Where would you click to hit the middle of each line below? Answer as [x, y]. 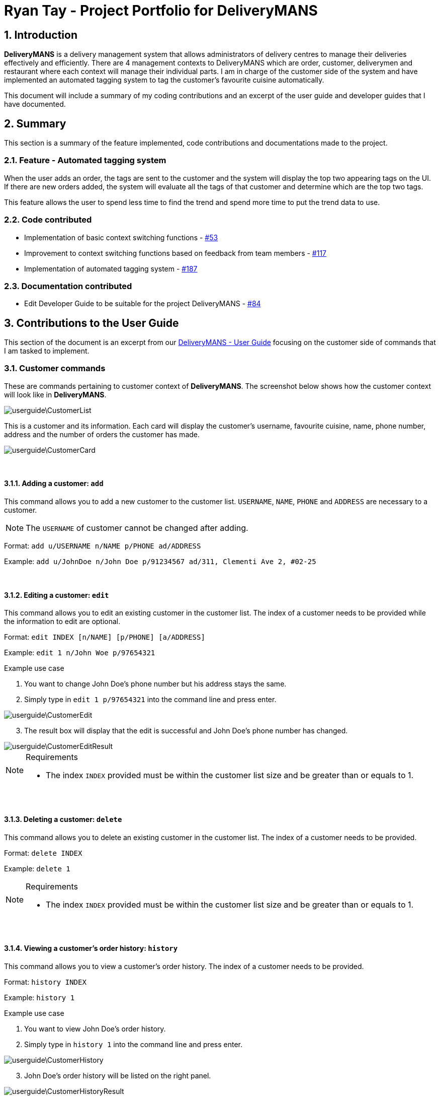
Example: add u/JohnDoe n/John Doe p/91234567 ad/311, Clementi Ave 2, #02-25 [160, 562]
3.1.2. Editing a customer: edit [57, 595]
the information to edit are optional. [62, 622]
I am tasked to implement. [47, 351]
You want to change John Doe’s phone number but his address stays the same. [155, 684]
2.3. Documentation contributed [68, 286]
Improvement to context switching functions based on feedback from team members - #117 [175, 253]
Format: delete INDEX [43, 853]
